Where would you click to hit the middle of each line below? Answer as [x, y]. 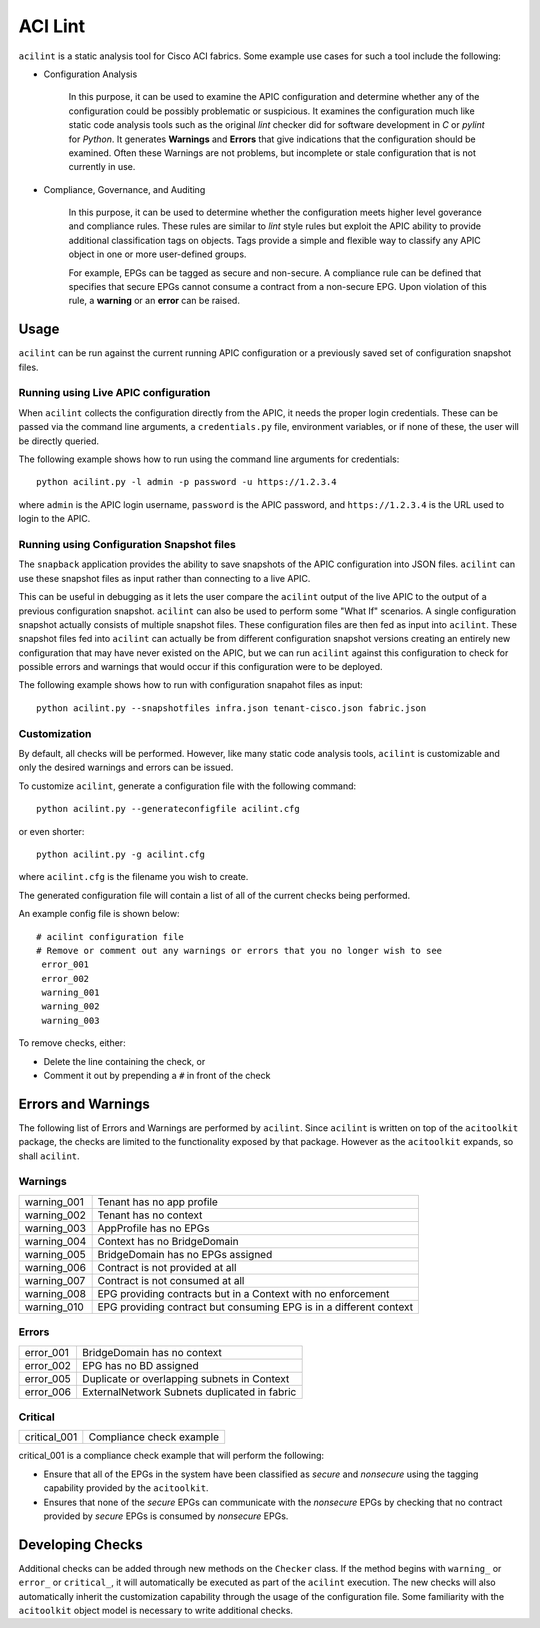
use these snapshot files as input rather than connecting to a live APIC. [164, 578]
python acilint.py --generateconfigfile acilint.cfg [168, 809]
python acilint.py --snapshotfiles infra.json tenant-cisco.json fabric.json [231, 708]
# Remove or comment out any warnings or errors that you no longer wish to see [239, 950]
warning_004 [55, 1241]
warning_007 [55, 1280]
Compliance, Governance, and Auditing [124, 189]
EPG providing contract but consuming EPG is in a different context [255, 1307]
